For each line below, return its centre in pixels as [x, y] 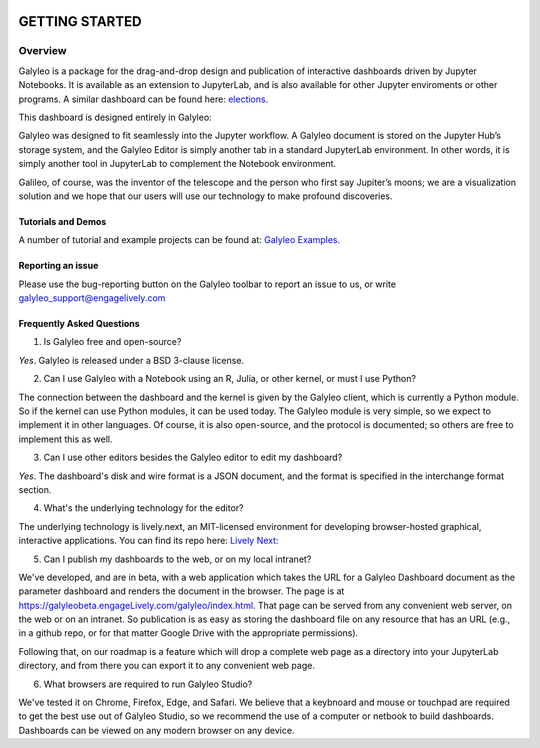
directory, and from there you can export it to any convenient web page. [166, 666]
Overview [42, 51]
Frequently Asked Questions [79, 324]
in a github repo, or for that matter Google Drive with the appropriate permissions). [188, 633]
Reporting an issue [58, 266]
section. [35, 489]
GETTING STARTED [80, 21]
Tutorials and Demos [62, 221]
